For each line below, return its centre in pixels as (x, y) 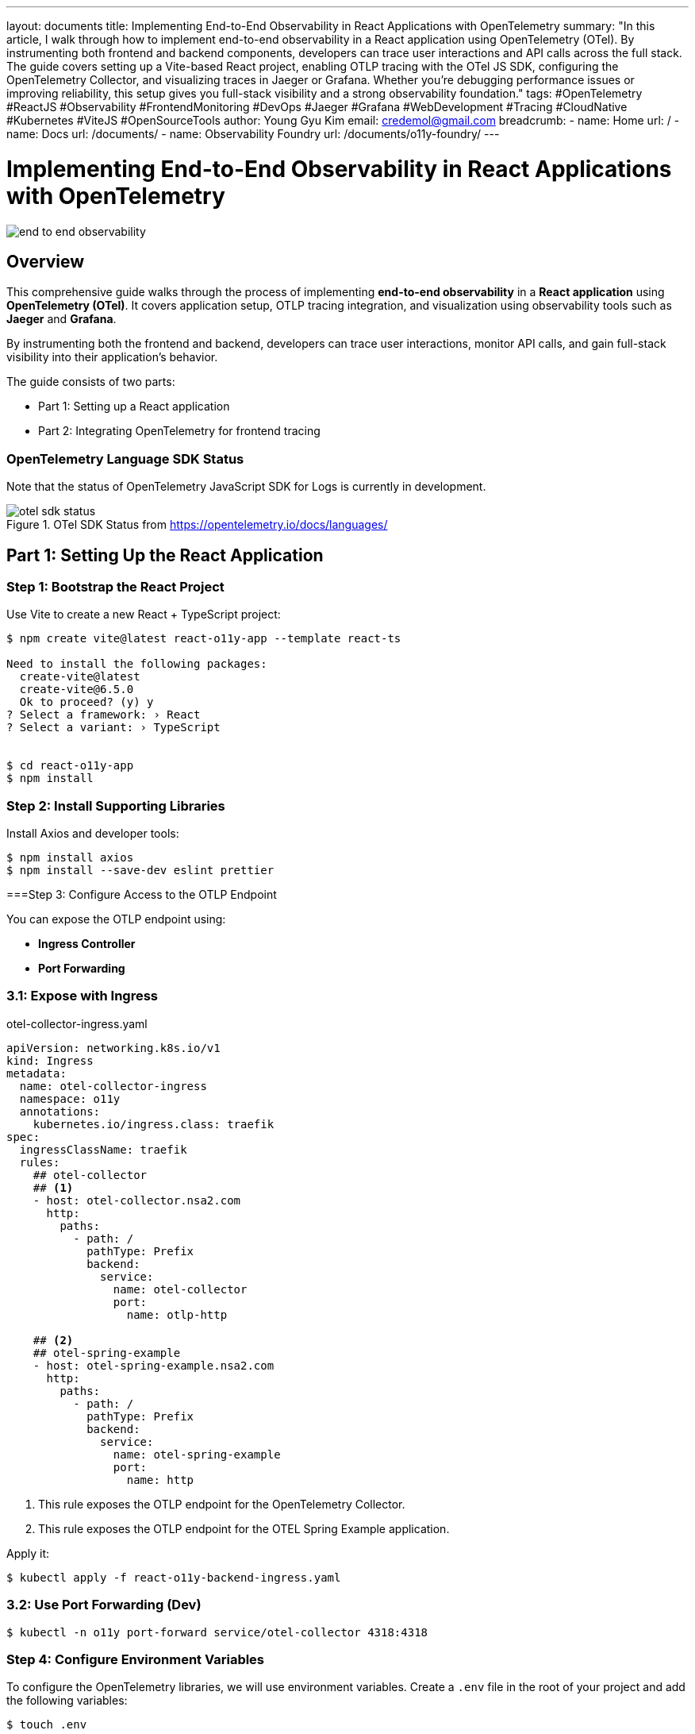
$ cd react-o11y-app (70, 766)
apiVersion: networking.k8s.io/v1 (113, 1048)
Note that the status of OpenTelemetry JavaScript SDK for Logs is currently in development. (246, 487)
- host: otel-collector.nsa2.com (137, 1200)
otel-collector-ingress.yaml (77, 1023)
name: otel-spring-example (197, 1454)
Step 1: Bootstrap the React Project (115, 586)
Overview (46, 261)
